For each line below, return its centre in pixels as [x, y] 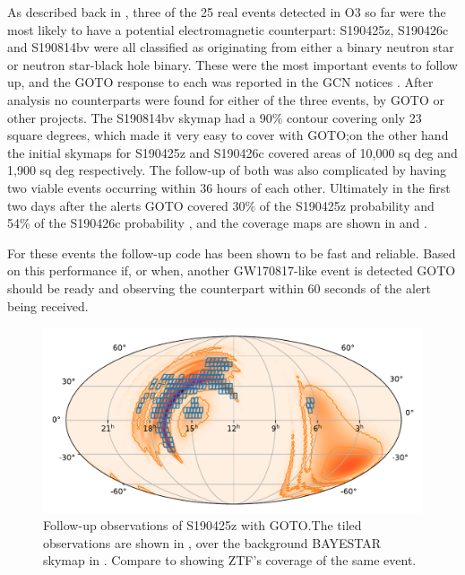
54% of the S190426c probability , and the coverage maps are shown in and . [217, 223]
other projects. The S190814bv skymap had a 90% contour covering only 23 [215, 117]
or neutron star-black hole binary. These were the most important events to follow [232, 64]
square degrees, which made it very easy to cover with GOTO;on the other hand [228, 135]
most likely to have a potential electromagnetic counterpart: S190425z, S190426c [228, 29]
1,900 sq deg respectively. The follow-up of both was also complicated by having [227, 170]
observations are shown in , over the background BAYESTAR [212, 542]
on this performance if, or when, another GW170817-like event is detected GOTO [232, 270]
